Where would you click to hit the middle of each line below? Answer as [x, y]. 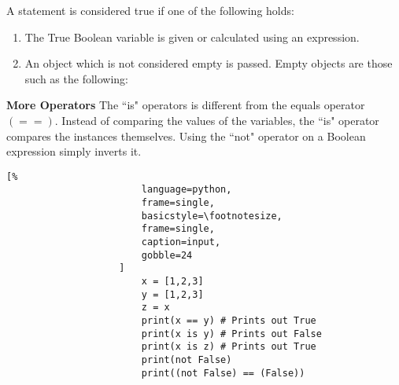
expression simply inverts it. [74, 151]
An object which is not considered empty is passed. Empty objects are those [209, 63]
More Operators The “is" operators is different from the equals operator [186, 105]
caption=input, [181, 242]
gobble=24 [167, 255]
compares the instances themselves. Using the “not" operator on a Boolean [186, 136]
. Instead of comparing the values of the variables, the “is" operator [217, 120]
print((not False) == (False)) [223, 373]
